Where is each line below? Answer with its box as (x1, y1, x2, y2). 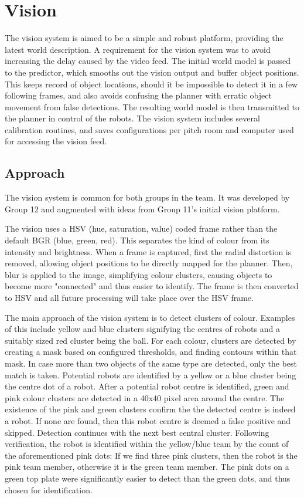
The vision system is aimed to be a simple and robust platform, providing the (5, 32, 283, 44)
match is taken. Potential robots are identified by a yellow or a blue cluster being (5, 368, 296, 381)
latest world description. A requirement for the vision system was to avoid (5, 43, 271, 55)
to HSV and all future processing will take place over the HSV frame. (5, 292, 254, 304)
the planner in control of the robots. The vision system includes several (5, 112, 260, 124)
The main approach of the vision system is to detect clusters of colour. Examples (5, 311, 295, 323)
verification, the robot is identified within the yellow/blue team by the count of (5, 438, 289, 450)
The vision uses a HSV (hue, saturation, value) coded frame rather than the (5, 222, 278, 235)
